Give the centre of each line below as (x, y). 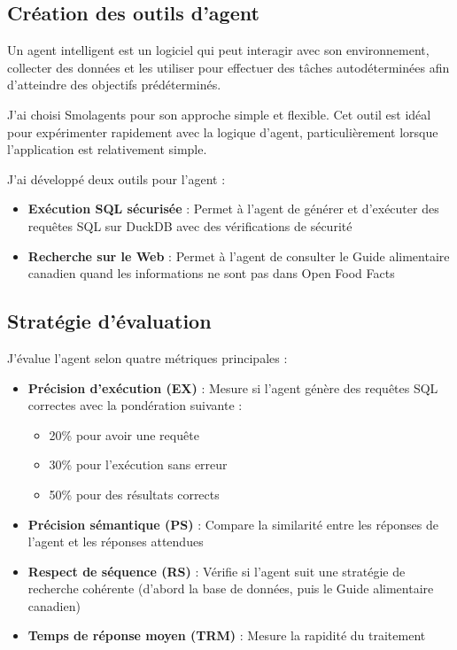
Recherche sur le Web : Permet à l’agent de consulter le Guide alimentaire (239, 255)
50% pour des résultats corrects (134, 494)
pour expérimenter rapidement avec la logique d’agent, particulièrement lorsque (223, 132)
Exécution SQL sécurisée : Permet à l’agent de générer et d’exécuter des (233, 209)
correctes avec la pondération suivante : (135, 405)
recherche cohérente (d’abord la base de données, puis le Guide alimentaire (231, 588)
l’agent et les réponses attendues (116, 542)
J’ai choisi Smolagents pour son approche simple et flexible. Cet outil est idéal (219, 114)
